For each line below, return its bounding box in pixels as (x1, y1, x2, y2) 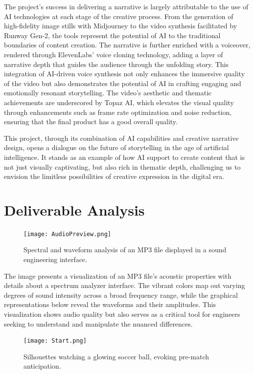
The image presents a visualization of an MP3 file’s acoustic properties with (4, 270, 231, 281)
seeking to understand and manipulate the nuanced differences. (4, 318, 193, 329)
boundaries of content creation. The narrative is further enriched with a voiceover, (4, 40, 251, 50)
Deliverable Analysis (4, 199, 145, 220)
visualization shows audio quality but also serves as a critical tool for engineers (4, 309, 240, 319)
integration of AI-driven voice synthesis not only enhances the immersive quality (4, 68, 245, 79)
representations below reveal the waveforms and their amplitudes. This (4, 299, 216, 309)
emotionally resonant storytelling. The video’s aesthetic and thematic (4, 88, 212, 98)
